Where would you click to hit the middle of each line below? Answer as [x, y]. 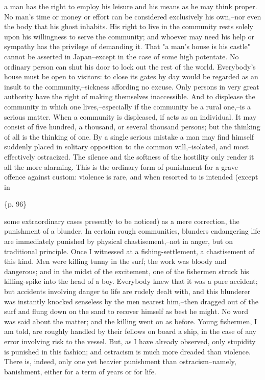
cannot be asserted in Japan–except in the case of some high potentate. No [122, 56]
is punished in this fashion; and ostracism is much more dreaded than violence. [127, 351]
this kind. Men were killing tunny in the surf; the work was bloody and [115, 261]
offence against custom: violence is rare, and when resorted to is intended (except [131, 177]
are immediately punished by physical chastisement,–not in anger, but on [119, 241]
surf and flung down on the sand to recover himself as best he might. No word [126, 311]
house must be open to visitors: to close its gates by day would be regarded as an [131, 76]
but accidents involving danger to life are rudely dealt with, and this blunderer [127, 291]
